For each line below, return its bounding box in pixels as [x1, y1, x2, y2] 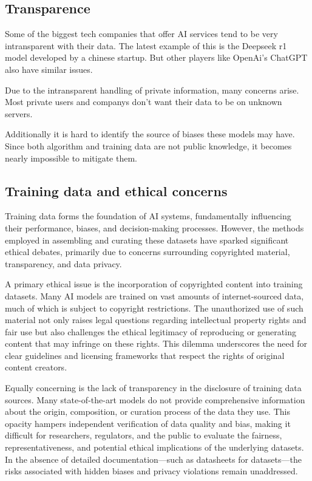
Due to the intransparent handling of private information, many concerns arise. [5, 83, 299, 96]
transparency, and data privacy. [5, 257, 122, 270]
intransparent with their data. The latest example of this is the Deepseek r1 [5, 39, 287, 52]
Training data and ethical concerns [5, 181, 228, 200]
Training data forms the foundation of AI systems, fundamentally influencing [5, 210, 291, 222]
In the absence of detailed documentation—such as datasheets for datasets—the [5, 452, 302, 465]
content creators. [5, 361, 67, 374]
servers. [5, 107, 33, 120]
